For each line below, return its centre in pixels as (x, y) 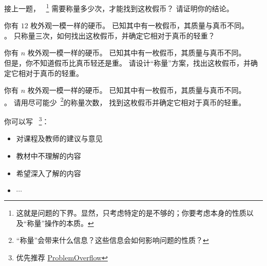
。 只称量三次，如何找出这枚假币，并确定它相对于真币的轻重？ (110, 35)
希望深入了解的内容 (49, 173)
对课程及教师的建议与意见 (59, 138)
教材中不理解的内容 (49, 155)
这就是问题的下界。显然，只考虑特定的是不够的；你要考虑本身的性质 (131, 213)
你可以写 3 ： (27, 120)
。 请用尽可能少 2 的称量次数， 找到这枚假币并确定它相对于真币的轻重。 (125, 101)
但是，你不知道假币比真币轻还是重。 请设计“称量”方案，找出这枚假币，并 (127, 63)
